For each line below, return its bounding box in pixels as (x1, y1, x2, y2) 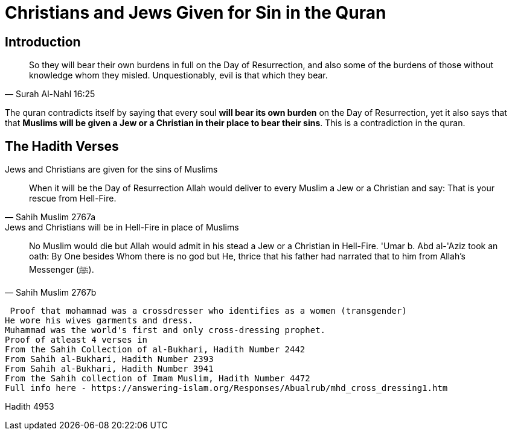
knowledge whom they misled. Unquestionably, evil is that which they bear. (29, 70, 328, 81)
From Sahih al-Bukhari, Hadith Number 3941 (5, 364, 214, 374)
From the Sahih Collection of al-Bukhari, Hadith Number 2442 (5, 345, 306, 355)
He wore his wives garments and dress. (5, 316, 193, 326)
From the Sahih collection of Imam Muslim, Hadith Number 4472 (5, 373, 310, 384)
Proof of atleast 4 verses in (5, 335, 148, 345)
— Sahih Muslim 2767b (5, 287, 97, 298)
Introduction (5, 34, 81, 49)
